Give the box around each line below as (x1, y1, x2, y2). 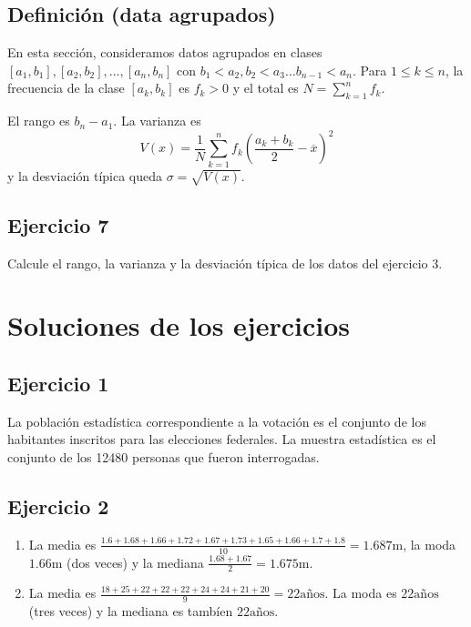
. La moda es (324, 583, 397, 602)
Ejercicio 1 (7, 369, 109, 397)
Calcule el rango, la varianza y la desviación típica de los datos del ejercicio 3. (7, 253, 443, 272)
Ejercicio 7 (7, 210, 109, 238)
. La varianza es (113, 111, 201, 130)
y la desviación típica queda (7, 166, 163, 185)
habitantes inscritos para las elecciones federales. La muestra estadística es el (7, 430, 436, 449)
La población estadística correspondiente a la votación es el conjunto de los (7, 411, 426, 430)
